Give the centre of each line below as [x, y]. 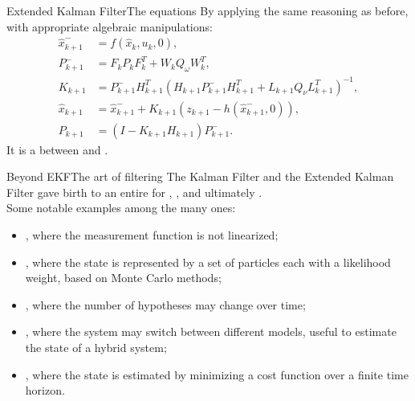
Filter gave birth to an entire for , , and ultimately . [134, 192]
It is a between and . [57, 149]
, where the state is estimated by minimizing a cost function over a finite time [217, 374]
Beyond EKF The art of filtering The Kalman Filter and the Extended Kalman [200, 176]
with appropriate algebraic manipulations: [110, 26]
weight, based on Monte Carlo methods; [123, 278]
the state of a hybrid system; [96, 347]
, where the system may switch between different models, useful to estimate [211, 331]
